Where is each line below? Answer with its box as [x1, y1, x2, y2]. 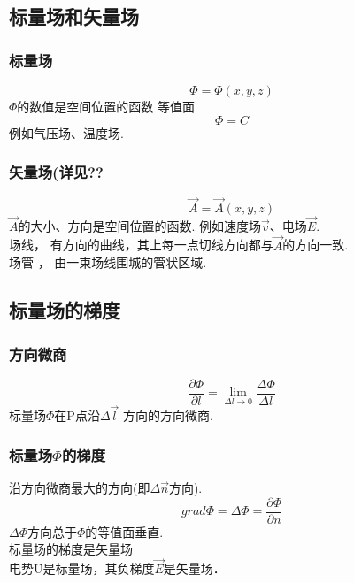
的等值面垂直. [85, 522, 164, 541]
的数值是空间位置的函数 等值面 [17, 97, 196, 115]
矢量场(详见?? [9, 161, 104, 183]
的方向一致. [282, 235, 349, 254]
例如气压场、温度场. [9, 123, 124, 142]
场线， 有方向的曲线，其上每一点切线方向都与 [9, 235, 273, 254]
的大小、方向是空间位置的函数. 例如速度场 [18, 216, 262, 234]
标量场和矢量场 [9, 3, 139, 30]
